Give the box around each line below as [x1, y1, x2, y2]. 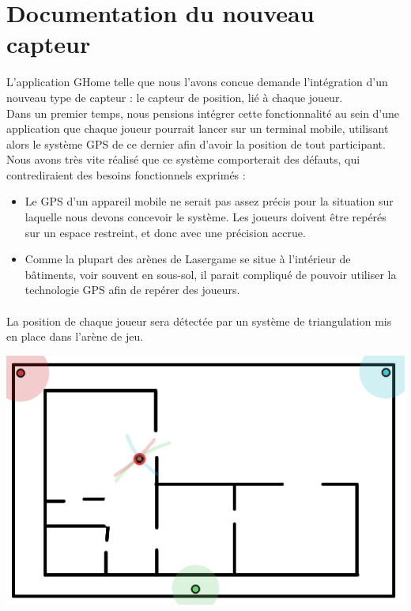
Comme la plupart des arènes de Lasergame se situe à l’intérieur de [25, 251, 351, 267]
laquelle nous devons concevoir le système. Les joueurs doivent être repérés [25, 209, 386, 225]
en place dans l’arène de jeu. [6, 328, 144, 345]
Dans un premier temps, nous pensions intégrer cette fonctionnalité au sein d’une [6, 104, 400, 121]
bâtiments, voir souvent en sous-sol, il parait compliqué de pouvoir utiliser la [25, 266, 397, 282]
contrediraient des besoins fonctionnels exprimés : [6, 166, 246, 183]
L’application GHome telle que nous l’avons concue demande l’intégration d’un [6, 74, 388, 90]
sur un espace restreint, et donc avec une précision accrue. [25, 224, 306, 240]
